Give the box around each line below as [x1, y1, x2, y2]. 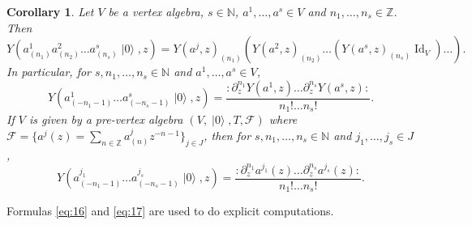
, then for [204, 126, 251, 143]
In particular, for [6, 63, 92, 80]
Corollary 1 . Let [6, 3, 94, 19]
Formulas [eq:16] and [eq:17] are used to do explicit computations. [6, 202, 334, 219]
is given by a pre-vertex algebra [28, 111, 183, 128]
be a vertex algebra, [108, 3, 204, 19]
